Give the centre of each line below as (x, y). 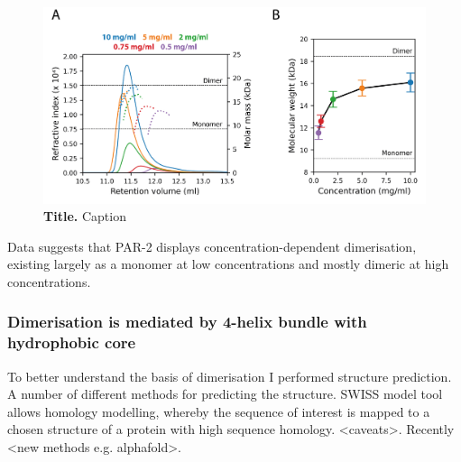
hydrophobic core (72, 342)
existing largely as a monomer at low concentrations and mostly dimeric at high (228, 264)
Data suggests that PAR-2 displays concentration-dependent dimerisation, (212, 246)
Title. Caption (85, 216)
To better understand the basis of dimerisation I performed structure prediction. (230, 376)
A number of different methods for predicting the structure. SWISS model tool (225, 394)
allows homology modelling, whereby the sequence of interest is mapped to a (219, 411)
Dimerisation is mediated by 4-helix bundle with (187, 322)
